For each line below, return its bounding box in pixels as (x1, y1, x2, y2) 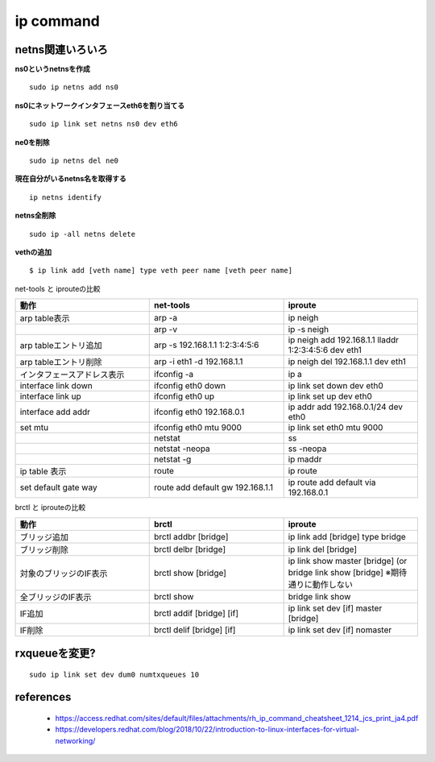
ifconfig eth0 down (154, 380, 226, 391)
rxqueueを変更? (14, 646, 96, 660)
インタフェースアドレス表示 (19, 369, 125, 380)
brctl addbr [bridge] (154, 531, 229, 542)
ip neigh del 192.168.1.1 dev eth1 (288, 356, 407, 367)
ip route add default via (288, 477, 376, 488)
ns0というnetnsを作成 (14, 64, 90, 74)
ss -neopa (288, 443, 327, 454)
